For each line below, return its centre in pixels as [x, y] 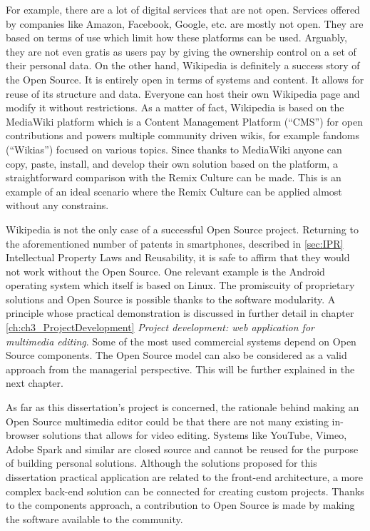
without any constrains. [57, 205]
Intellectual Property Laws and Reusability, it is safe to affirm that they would [178, 257]
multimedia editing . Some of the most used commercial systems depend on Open [181, 341]
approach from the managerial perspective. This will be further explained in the [180, 369]
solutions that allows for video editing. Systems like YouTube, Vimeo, [195, 435]
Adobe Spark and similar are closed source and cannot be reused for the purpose [182, 449]
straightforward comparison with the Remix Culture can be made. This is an [174, 177]
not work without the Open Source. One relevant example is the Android [165, 271]
